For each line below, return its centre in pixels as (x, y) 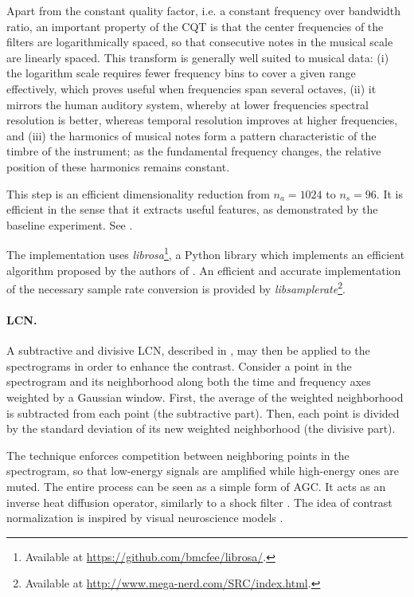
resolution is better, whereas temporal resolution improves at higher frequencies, (202, 120)
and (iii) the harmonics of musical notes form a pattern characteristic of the (191, 135)
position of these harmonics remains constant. (118, 166)
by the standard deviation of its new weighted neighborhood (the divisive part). (201, 428)
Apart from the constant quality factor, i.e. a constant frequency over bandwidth (204, 10)
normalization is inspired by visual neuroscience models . (145, 518)
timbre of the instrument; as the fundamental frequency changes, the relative (194, 151)
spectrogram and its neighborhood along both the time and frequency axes (189, 381)
